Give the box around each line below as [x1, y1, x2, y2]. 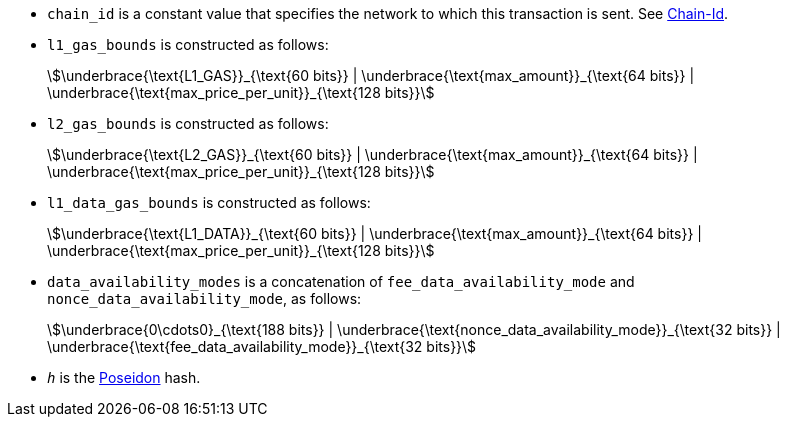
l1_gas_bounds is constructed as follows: [47, 36, 329, 53]
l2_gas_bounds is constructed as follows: [47, 115, 329, 132]
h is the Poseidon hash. [47, 369, 201, 386]
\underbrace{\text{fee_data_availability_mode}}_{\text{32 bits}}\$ [47, 338, 477, 355]
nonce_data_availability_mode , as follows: [47, 290, 362, 307]
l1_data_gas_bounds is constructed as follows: [47, 194, 371, 211]
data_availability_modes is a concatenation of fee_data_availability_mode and [47, 273, 635, 290]
